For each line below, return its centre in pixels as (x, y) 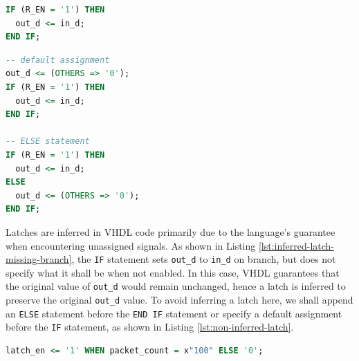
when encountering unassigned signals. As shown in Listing (131, 245)
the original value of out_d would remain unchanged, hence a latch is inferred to (176, 286)
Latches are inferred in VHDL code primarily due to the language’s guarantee (171, 231)
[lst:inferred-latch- (296, 245)
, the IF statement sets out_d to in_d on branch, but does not (204, 259)
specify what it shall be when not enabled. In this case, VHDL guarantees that (173, 272)
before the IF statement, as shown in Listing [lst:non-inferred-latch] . (150, 327)
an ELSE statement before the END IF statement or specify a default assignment (174, 313)
